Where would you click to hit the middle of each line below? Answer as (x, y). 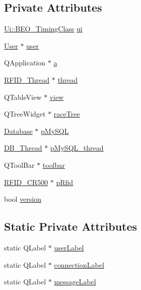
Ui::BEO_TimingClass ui (43, 29)
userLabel (69, 247)
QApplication (25, 63)
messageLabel (75, 282)
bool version (23, 199)
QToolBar (19, 165)
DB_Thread (23, 148)
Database (18, 131)
